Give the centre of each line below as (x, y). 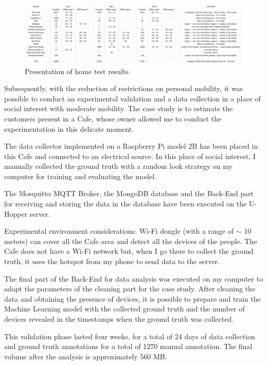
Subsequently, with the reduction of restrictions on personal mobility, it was (124, 88)
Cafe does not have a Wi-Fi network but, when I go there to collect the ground (129, 251)
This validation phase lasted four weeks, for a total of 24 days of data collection (130, 336)
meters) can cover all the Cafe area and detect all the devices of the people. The (131, 241)
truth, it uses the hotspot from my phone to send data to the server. (112, 261)
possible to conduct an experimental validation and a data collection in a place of (132, 98)
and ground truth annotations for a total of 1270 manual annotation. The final (128, 346)
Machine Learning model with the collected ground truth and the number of (124, 309)
